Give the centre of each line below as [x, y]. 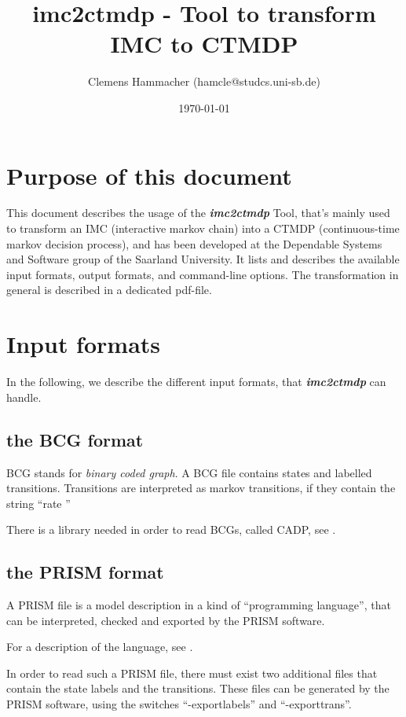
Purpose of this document [149, 175]
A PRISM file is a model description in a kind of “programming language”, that [199, 605]
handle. [24, 397]
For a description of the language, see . [100, 647]
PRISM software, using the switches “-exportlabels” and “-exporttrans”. [179, 704]
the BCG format [75, 439]
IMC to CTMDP [204, 44]
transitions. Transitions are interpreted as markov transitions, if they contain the [201, 488]
